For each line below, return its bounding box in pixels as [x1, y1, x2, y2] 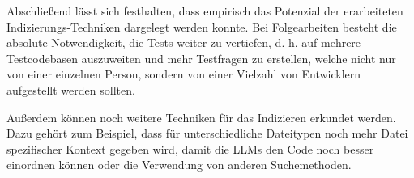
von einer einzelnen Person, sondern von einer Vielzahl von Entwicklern [6, 66, 361, 83]
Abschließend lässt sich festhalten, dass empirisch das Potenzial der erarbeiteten [6, 2, 403, 19]
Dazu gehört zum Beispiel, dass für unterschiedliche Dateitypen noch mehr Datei [6, 125, 408, 142]
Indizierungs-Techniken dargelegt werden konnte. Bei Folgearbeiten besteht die [6, 18, 397, 35]
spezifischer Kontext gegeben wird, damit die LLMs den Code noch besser [6, 140, 374, 157]
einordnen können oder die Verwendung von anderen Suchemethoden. [6, 156, 352, 173]
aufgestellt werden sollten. [6, 81, 135, 98]
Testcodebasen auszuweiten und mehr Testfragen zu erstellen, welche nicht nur [6, 49, 396, 66]
